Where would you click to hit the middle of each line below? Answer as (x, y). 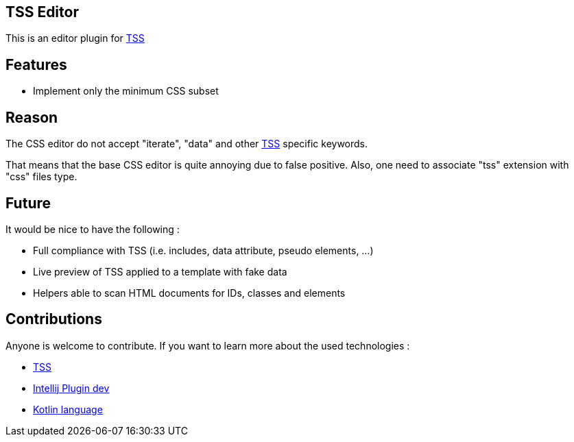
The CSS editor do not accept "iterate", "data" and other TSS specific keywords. (187, 144)
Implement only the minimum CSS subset (126, 91)
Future (28, 203)
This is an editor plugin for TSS (75, 38)
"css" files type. (41, 177)
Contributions (54, 319)
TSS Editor (42, 12)
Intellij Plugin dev (71, 388)
